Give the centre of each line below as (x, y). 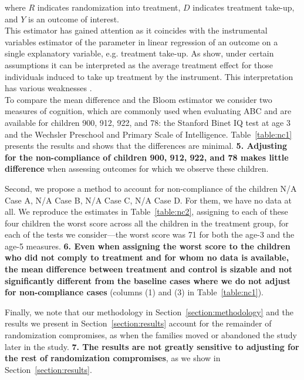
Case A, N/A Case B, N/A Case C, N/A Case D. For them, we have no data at (148, 200)
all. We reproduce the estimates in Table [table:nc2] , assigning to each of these (146, 211)
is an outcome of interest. (74, 19)
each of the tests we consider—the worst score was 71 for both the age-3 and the (150, 234)
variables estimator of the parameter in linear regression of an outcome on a (141, 41)
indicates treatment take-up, (244, 7)
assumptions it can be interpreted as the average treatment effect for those (139, 64)
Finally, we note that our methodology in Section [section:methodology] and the (149, 311)
